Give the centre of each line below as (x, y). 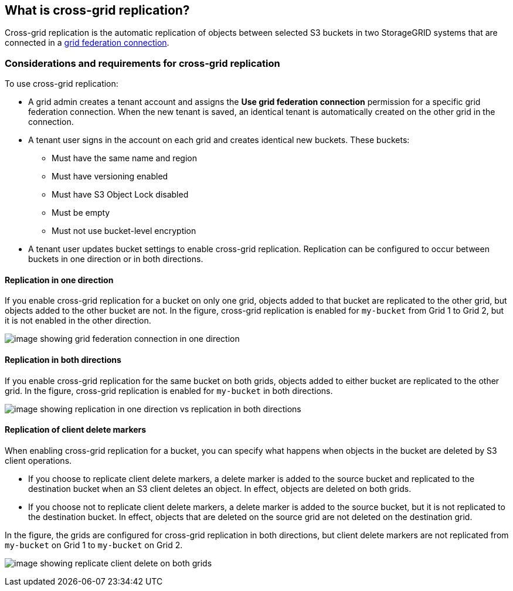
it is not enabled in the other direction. (78, 321)
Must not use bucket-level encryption (124, 231)
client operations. (38, 460)
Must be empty (81, 213)
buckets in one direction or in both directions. (116, 259)
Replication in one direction (59, 280)
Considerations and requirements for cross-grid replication (142, 63)
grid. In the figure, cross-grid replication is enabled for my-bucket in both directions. (169, 390)
